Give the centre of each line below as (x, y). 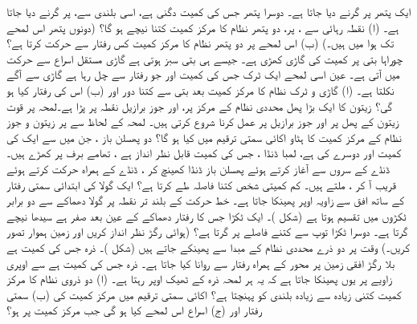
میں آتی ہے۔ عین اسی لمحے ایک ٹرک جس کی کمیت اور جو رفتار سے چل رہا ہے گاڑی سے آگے (203, 74)
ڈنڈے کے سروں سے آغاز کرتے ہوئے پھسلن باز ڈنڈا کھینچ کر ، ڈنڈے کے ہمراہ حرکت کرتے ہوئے (198, 168)
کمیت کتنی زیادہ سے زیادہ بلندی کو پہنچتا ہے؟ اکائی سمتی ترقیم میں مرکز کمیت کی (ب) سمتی (204, 294)
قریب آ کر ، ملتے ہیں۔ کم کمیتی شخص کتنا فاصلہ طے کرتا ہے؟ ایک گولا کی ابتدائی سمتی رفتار (202, 184)
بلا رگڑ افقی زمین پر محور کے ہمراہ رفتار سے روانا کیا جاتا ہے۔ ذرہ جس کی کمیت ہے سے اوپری (201, 263)
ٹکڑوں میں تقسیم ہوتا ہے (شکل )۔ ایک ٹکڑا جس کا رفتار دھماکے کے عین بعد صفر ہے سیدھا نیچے (206, 215)
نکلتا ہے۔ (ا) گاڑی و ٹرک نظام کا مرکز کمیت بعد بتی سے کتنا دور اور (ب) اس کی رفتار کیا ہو (200, 89)
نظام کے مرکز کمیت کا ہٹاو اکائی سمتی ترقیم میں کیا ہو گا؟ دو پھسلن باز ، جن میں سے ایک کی (204, 137)
